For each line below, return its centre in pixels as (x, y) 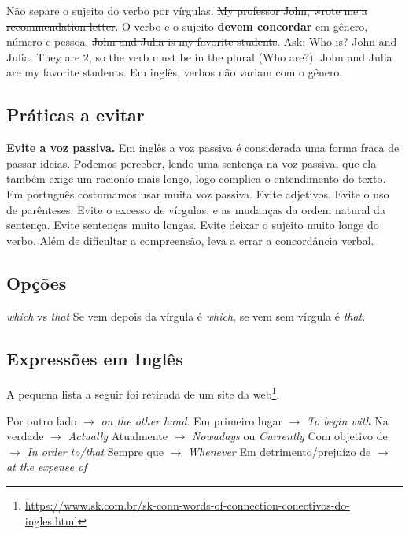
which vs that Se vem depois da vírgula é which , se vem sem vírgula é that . (186, 315)
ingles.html (51, 520)
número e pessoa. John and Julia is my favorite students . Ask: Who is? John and (202, 41)
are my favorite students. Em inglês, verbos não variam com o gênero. (175, 72)
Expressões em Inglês (95, 358)
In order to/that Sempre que (95, 451)
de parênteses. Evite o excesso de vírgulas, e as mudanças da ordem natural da (196, 209)
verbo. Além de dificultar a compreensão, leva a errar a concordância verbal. (190, 240)
